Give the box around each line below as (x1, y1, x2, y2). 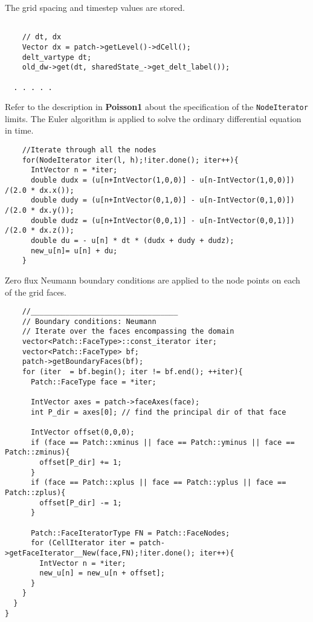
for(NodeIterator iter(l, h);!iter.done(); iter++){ (22, 155, 239, 164)
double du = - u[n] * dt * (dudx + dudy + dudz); (30, 236, 234, 245)
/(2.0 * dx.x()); (5, 186, 74, 195)
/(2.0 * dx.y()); (5, 206, 74, 215)
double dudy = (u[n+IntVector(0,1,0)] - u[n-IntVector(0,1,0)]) (30, 196, 295, 205)
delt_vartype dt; (22, 53, 92, 62)
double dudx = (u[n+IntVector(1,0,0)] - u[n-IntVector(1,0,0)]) (30, 176, 295, 184)
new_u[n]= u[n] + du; (30, 246, 118, 255)
